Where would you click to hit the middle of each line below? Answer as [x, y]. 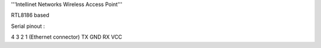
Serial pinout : [28, 26]
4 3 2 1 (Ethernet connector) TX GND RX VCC [67, 37]
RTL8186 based [30, 15]
